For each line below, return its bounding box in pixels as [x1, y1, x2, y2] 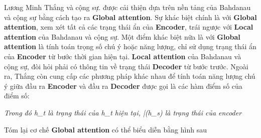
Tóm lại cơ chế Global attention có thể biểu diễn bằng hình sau [4, 124, 207, 134]
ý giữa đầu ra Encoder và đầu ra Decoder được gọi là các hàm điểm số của [4, 80, 242, 91]
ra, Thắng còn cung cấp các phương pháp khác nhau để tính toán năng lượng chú [4, 71, 255, 81]
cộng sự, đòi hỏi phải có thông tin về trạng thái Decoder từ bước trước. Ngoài [4, 61, 248, 71]
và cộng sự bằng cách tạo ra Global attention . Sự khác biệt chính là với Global [4, 12, 257, 22]
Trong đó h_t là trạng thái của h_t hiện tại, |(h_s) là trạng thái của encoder [4, 107, 242, 117]
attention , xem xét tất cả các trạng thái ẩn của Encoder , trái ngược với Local [4, 22, 253, 32]
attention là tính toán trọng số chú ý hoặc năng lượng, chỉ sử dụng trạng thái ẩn [4, 41, 256, 52]
